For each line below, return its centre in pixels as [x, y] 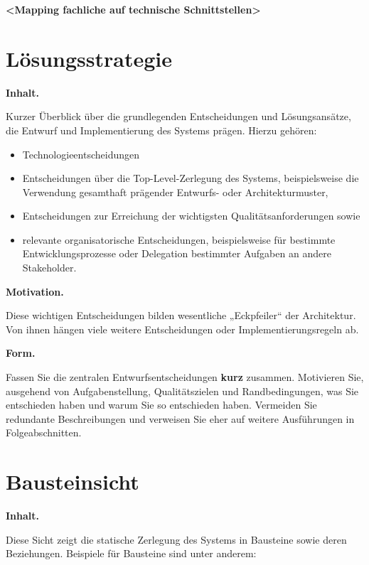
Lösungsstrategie [89, 58]
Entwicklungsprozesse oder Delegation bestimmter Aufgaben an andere [177, 253]
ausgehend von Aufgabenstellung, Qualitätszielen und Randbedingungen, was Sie [182, 391]
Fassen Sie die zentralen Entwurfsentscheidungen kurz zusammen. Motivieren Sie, [185, 377]
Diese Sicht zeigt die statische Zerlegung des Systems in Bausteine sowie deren [176, 539]
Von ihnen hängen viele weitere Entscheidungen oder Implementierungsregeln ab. [182, 329]
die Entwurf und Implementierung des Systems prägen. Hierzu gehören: [161, 130]
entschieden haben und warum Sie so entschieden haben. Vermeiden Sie [161, 405]
